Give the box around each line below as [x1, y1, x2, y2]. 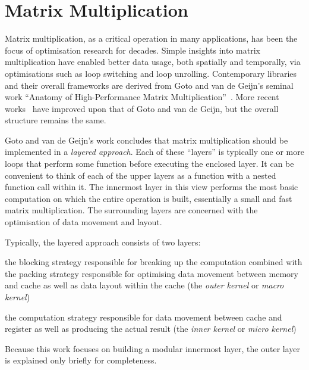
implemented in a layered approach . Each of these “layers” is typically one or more [5, 145, 304, 158]
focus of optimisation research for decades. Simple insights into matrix [5, 43, 260, 56]
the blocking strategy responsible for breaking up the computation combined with [5, 256, 302, 268]
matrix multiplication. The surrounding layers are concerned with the [5, 204, 258, 216]
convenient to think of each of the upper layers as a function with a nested [5, 169, 276, 181]
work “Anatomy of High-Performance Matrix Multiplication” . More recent [5, 91, 279, 103]
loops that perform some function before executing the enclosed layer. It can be [5, 157, 294, 170]
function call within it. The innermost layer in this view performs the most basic [5, 181, 298, 193]
